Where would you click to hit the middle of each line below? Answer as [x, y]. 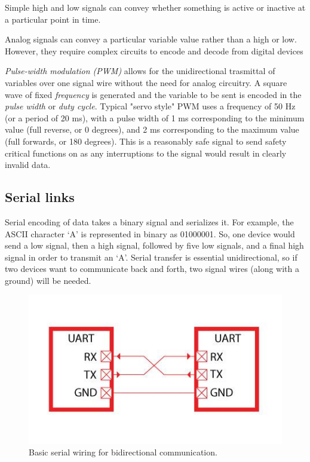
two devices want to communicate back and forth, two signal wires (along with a [152, 269]
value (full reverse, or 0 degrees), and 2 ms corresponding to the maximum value [152, 129]
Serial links [40, 197]
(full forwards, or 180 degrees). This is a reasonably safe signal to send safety [146, 141]
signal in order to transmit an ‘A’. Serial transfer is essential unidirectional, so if [151, 257]
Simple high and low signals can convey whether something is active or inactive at [155, 7]
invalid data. [28, 165]
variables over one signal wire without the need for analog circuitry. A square [146, 82]
